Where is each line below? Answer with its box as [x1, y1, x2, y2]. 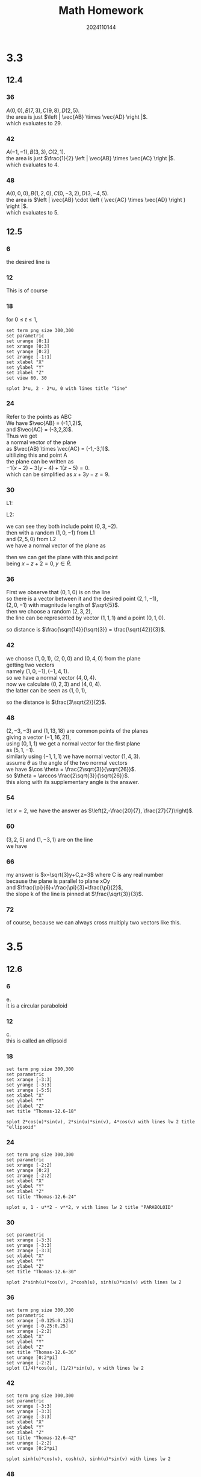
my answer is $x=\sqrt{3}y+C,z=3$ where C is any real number [6, 871, 164, 878]
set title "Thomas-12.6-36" [6, 1349, 77, 1355]
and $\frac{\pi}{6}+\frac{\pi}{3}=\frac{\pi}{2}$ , [6, 883, 123, 891]
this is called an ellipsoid [6, 1037, 67, 1044]
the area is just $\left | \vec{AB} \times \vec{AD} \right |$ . [6, 113, 148, 121]
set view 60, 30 [6, 375, 47, 381]
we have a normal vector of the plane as [6, 542, 107, 549]
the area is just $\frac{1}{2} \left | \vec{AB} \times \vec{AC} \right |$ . [6, 154, 176, 161]
